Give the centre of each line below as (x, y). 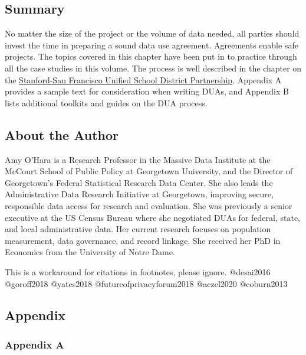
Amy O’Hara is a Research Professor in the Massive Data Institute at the (138, 159)
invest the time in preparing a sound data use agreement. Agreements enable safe (152, 45)
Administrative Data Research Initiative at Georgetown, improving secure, (139, 194)
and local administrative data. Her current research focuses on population (138, 229)
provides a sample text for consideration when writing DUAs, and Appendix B (147, 91)
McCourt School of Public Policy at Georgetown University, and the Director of (149, 171)
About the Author (62, 134)
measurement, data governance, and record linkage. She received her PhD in (143, 240)
